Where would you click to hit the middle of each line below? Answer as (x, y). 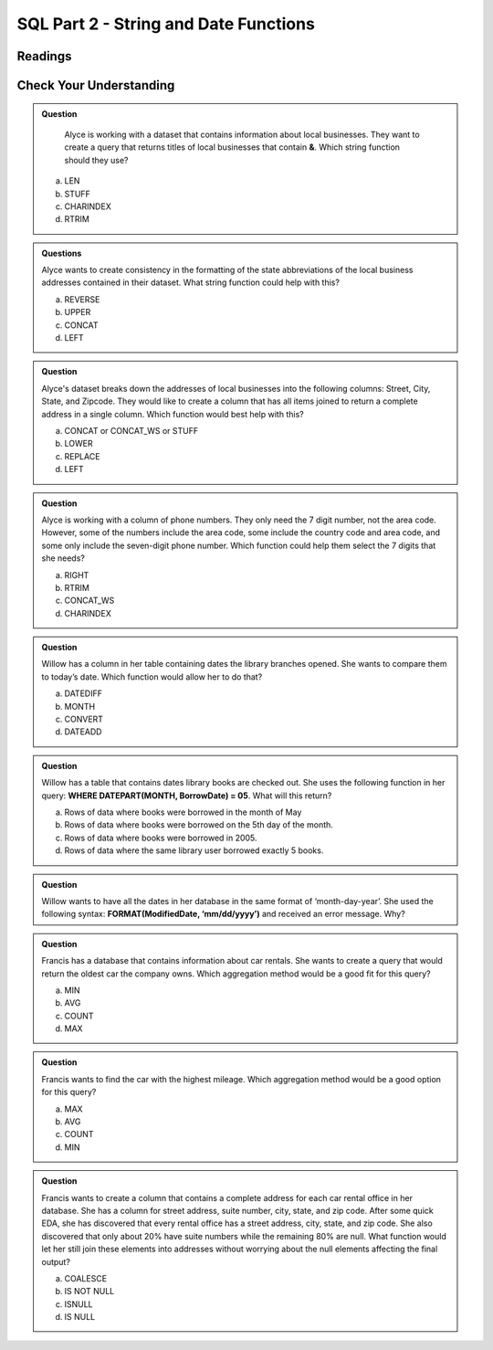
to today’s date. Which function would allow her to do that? (152, 677)
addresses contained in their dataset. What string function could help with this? (190, 282)
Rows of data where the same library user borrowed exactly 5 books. (194, 850)
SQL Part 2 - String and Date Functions (166, 24)
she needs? (63, 558)
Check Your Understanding (96, 85)
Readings (44, 56)
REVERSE (82, 299)
